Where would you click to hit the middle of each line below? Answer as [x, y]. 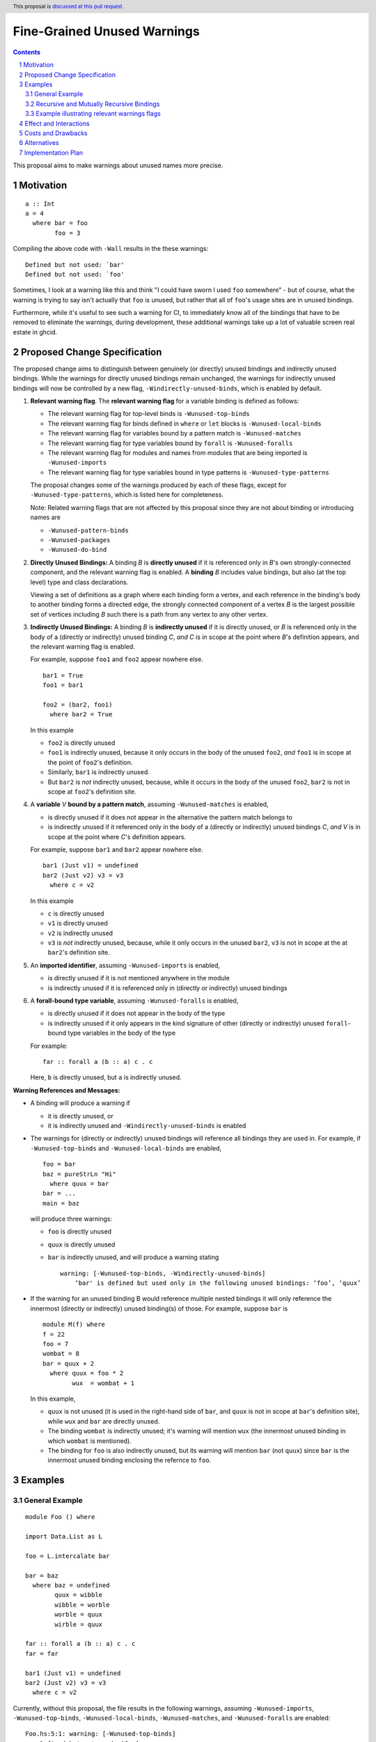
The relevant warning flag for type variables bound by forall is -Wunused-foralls [170, 443]
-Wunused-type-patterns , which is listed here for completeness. [127, 495]
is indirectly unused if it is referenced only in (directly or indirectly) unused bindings [167, 988]
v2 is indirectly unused [80, 933]
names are [45, 517]
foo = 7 [56, 1344]
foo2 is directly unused [81, 743]
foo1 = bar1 [63, 685]
